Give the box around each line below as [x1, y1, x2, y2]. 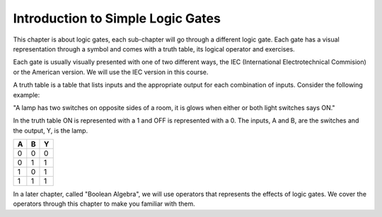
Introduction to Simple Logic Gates [13, 11, 221, 26]
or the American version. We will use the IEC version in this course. [13, 68, 209, 76]
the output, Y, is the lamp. [13, 126, 88, 135]
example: [13, 90, 40, 99]
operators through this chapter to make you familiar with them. [13, 199, 196, 208]
